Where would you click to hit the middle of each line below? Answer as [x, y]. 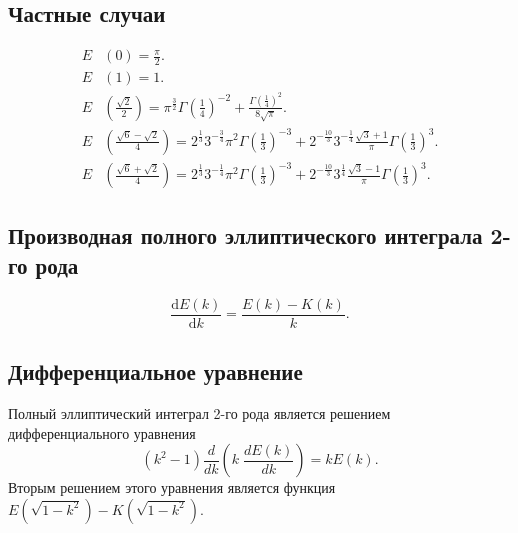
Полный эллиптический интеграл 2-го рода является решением [199, 412]
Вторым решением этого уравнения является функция [172, 487]
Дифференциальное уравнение [155, 371]
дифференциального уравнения [102, 432]
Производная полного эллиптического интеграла [245, 235]
